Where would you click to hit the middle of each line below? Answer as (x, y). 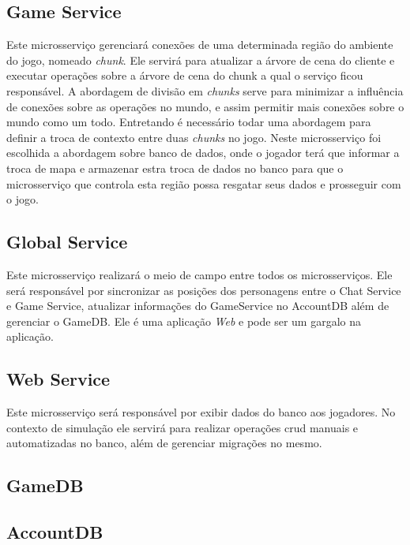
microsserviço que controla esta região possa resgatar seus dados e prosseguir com (204, 183)
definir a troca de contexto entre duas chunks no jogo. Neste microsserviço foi (194, 137)
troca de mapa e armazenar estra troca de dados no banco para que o (175, 168)
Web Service (58, 379)
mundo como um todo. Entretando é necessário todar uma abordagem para (189, 122)
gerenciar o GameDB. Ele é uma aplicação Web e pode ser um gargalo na (184, 321)
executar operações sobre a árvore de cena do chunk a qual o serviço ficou (185, 75)
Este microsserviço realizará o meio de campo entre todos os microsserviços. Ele (199, 274)
